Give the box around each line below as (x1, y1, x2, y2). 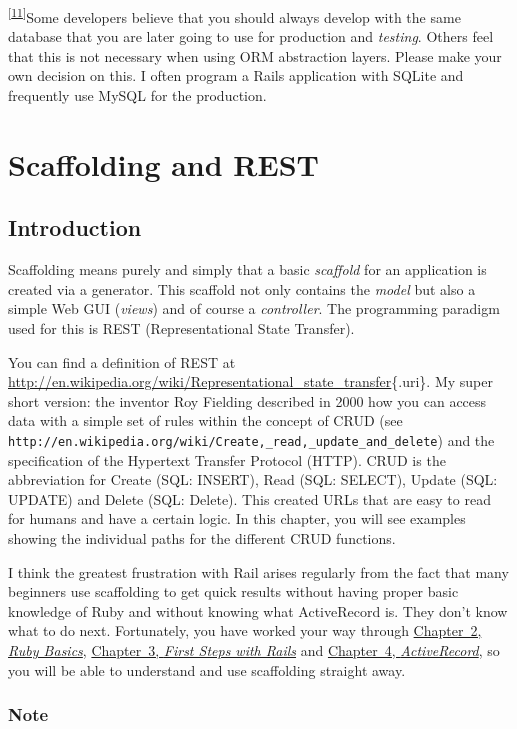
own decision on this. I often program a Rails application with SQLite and (8, 65, 464, 86)
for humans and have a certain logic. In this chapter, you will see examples (8, 508, 466, 529)
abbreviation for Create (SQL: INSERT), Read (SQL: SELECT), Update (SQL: (8, 469, 498, 490)
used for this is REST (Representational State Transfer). (8, 317, 355, 338)
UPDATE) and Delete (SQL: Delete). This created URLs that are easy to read (8, 488, 491, 509)
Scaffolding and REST (8, 143, 319, 184)
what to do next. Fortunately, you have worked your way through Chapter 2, (8, 620, 482, 641)
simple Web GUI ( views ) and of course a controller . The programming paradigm (8, 298, 500, 319)
